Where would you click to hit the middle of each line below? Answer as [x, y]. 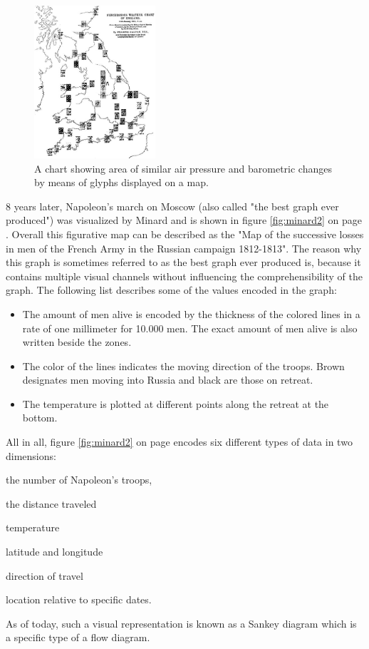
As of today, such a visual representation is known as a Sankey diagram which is [181, 623]
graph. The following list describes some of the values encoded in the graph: [171, 290]
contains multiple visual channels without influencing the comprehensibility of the [184, 276]
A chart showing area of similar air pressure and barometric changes [183, 168]
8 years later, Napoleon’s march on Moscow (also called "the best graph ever [172, 206]
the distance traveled [51, 503]
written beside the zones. [77, 342]
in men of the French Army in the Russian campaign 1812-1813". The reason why [184, 248]
